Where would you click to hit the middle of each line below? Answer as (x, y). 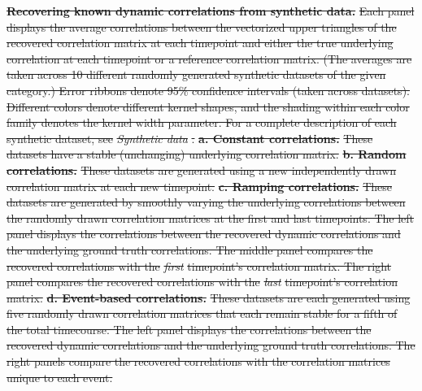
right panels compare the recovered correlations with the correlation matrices (198, 361)
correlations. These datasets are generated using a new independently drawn (202, 169)
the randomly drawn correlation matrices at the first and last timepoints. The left (211, 217)
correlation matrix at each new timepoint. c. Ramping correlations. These (199, 186)
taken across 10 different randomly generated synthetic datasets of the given (196, 74)
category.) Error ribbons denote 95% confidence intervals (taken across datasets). (208, 90)
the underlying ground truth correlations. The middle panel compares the (190, 249)
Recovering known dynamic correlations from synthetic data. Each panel (211, 11)
